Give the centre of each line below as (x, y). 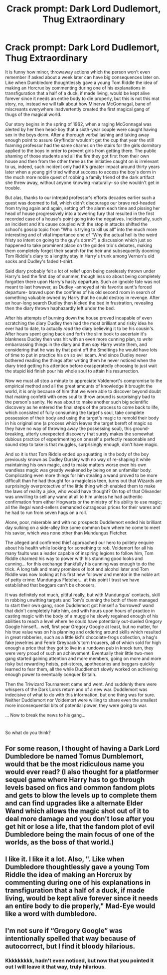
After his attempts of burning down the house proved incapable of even (79, 317)
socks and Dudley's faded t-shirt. (39, 261)
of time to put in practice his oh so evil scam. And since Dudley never (76, 355)
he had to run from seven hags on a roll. (46, 512)
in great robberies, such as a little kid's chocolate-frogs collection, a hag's (82, 637)
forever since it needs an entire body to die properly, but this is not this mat (82, 98)
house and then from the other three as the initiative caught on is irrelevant (82, 161)
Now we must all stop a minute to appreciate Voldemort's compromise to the (84, 380)
